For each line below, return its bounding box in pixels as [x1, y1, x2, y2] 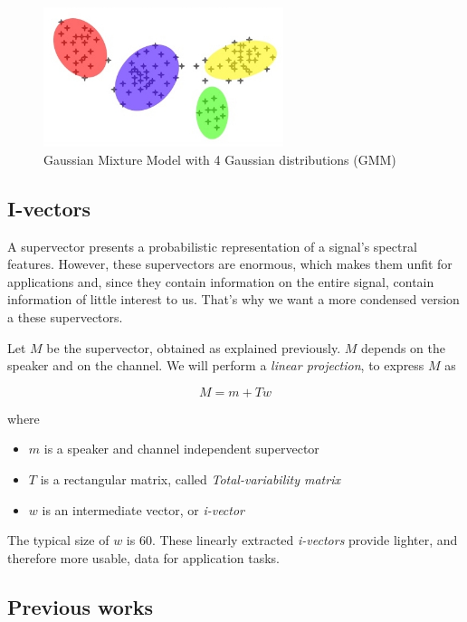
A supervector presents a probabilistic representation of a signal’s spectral [7, 236, 417, 255]
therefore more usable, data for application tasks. [7, 548, 281, 567]
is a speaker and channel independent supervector [43, 439, 319, 458]
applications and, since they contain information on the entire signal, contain [7, 272, 434, 291]
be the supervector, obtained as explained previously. [46, 338, 341, 357]
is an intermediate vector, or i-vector [42, 500, 245, 519]
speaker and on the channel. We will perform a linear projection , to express [7, 356, 424, 375]
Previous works [7, 592, 154, 620]
